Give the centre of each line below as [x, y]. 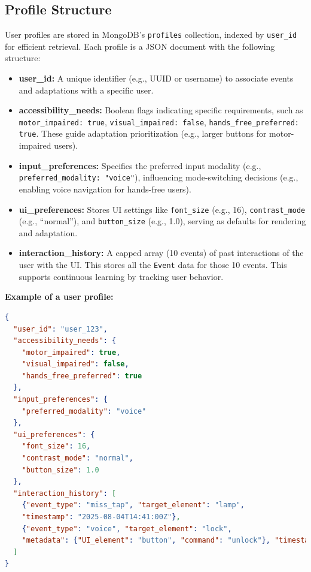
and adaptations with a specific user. [86, 90]
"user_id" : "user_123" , [60, 329]
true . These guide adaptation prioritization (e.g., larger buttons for [143, 133]
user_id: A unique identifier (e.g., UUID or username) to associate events [156, 78]
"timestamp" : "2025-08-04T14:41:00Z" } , [101, 517]
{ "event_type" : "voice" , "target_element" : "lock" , [127, 529]
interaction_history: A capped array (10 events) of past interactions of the [161, 253]
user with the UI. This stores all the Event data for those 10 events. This [153, 265]
